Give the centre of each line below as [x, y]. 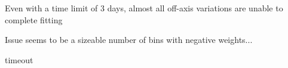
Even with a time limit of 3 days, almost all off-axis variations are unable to [144, 8]
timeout [19, 59]
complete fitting [34, 19]
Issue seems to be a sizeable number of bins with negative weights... [129, 40]
